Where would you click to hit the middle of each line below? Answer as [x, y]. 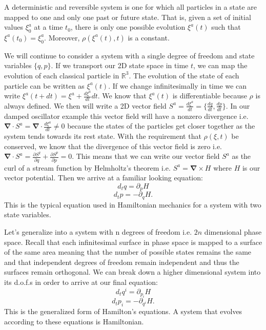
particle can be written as [44, 85]
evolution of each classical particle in [62, 75]
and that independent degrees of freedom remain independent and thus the [122, 262]
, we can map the [220, 65]
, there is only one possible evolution [128, 27]
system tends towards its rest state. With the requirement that [103, 136]
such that [226, 27]
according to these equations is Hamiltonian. [74, 321]
